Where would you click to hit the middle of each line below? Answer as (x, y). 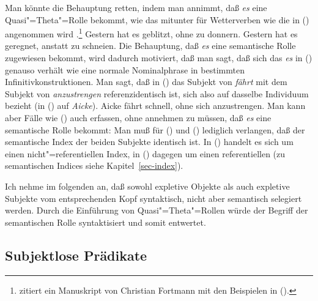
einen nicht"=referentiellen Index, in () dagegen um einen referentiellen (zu (145, 153)
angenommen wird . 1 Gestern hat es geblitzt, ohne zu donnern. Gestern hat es (151, 33)
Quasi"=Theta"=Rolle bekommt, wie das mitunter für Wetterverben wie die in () (157, 19)
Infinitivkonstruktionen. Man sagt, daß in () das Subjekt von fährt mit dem (146, 82)
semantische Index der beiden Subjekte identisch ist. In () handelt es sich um (149, 142)
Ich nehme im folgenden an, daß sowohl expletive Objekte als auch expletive (147, 186)
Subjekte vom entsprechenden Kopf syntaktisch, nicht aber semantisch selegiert (153, 198)
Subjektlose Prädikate (76, 255)
